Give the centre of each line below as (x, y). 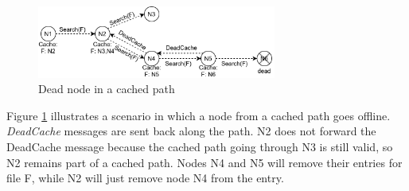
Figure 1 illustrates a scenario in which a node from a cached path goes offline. (199, 115)
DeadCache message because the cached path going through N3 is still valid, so (200, 147)
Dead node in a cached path (107, 89)
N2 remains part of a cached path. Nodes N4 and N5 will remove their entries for (204, 162)
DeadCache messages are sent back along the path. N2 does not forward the (191, 131)
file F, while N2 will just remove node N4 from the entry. (145, 178)
